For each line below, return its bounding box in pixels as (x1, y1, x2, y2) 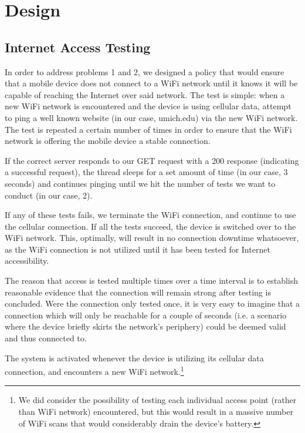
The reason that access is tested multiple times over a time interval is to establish (5, 274, 299, 287)
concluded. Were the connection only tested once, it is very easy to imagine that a (5, 297, 300, 310)
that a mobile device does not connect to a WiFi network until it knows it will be (5, 77, 298, 89)
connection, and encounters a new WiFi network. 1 (5, 364, 184, 377)
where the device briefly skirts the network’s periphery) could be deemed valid (5, 320, 286, 333)
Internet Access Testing (5, 38, 151, 56)
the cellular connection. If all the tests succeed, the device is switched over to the (5, 220, 296, 232)
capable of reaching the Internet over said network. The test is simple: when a (5, 88, 285, 100)
